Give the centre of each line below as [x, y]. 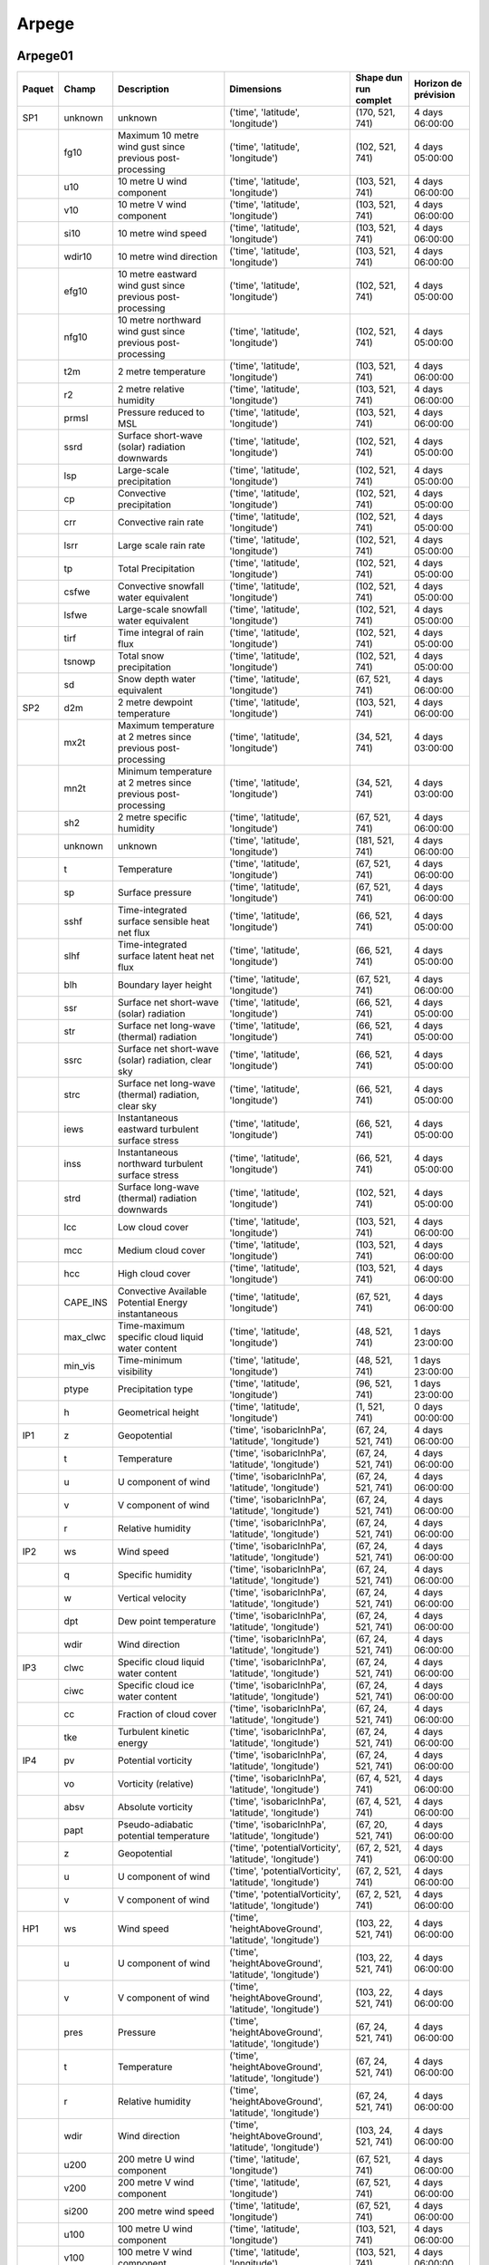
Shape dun [379, 78]
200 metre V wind [156, 2183]
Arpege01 [45, 56]
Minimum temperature [165, 772]
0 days [428, 1407]
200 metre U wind [156, 2159]
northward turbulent [161, 1164]
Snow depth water [157, 679]
